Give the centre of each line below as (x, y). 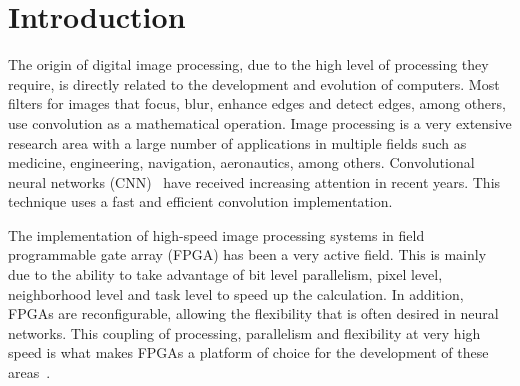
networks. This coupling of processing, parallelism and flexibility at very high (244, 332)
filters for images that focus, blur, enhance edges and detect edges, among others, (257, 103)
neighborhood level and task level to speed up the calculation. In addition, (236, 293)
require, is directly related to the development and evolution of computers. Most (254, 83)
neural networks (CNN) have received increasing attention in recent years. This (254, 181)
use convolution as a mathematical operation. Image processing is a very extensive (260, 122)
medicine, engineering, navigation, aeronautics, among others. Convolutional (241, 162)
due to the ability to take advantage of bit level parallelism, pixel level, (225, 274)
